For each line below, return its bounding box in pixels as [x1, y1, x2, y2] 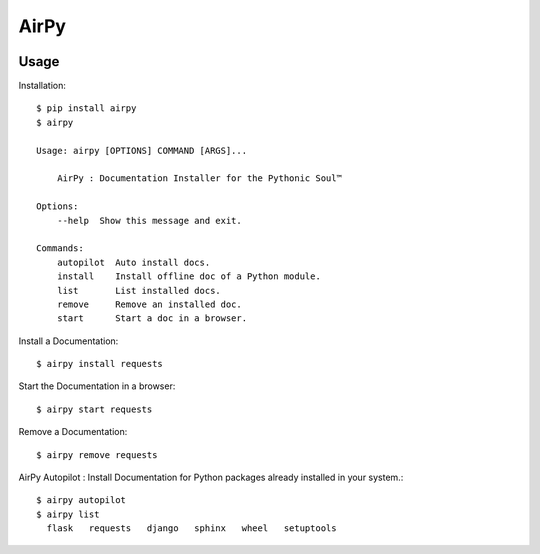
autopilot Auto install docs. [56, 256, 211, 268]
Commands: [36, 243, 84, 254]
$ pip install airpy [36, 103, 137, 114]
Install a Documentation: [18, 335, 119, 347]
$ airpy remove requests [36, 449, 158, 460]
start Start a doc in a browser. [56, 313, 248, 324]
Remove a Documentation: [18, 426, 128, 438]
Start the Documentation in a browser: [18, 380, 176, 392]
